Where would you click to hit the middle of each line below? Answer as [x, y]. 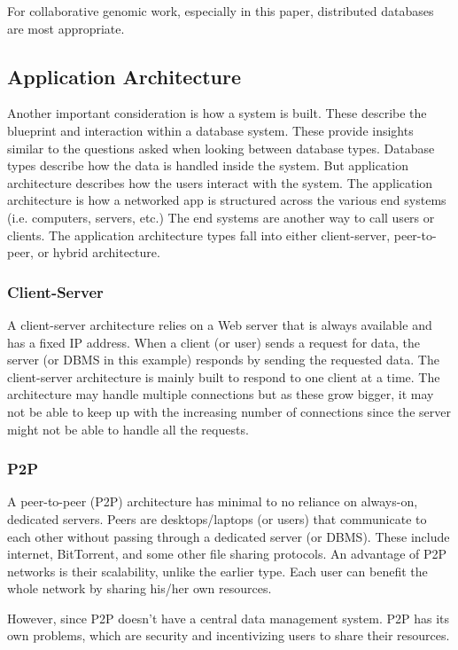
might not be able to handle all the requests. [128, 429]
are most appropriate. [66, 28]
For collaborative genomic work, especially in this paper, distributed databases [221, 11]
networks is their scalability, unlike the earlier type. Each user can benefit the [217, 571]
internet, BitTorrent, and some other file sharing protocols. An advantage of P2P [227, 554]
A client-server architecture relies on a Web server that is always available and [220, 324]
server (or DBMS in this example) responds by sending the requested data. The [223, 360]
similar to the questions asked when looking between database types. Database [221, 148]
